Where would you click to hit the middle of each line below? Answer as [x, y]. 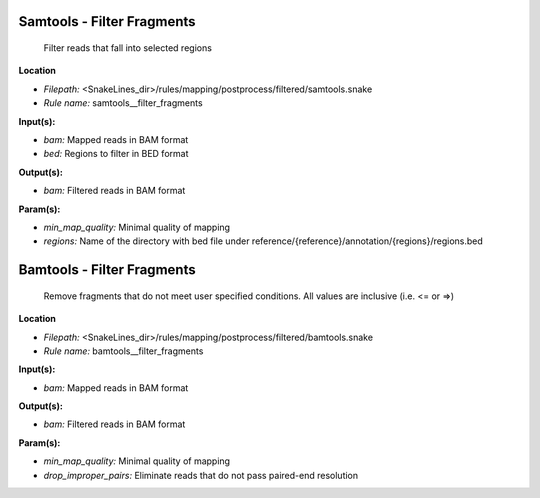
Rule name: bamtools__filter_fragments [123, 351]
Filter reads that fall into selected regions [127, 48]
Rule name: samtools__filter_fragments [123, 103]
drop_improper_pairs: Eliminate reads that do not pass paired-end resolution [201, 475]
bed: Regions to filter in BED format [116, 154]
